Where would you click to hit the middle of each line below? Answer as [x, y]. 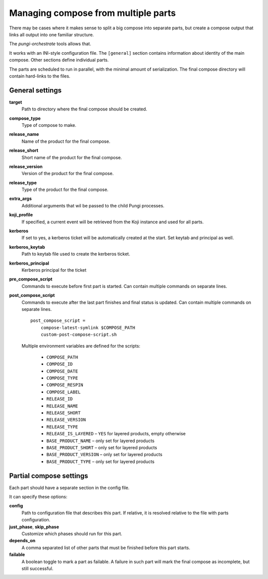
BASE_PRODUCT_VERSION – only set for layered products [104, 455]
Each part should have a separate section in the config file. [69, 487]
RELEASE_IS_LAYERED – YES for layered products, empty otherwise [116, 434]
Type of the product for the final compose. [65, 190]
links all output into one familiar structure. [52, 34]
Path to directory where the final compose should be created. [84, 109]
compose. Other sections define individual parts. [59, 60]
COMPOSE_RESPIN [65, 385]
